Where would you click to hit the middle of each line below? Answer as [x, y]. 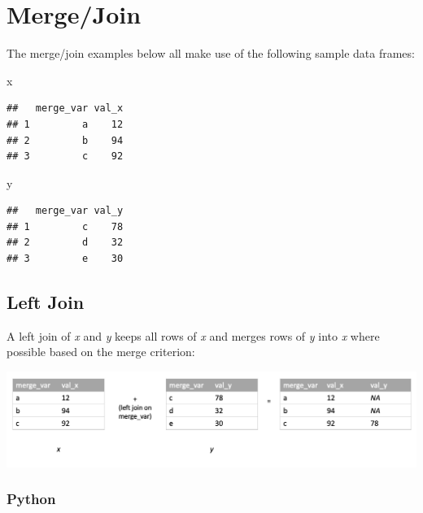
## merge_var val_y [65, 211]
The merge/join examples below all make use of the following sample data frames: [211, 53]
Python [31, 499]
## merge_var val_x [65, 109]
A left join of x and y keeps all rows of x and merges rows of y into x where [193, 335]
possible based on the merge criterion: [101, 352]
